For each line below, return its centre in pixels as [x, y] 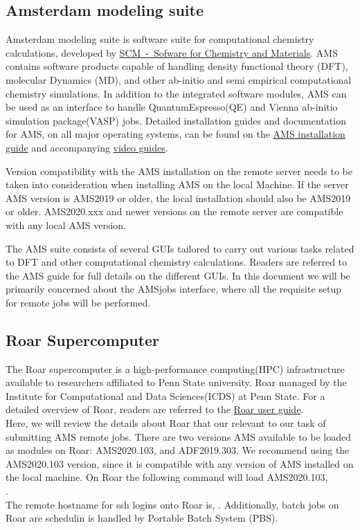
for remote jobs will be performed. [78, 302]
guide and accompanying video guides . [87, 147]
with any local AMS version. [66, 225]
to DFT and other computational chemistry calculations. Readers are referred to [177, 262]
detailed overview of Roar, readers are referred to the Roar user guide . [155, 409]
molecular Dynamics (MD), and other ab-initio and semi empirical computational [179, 79]
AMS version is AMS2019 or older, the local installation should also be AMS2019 [178, 198]
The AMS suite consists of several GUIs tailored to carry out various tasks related [180, 248]
